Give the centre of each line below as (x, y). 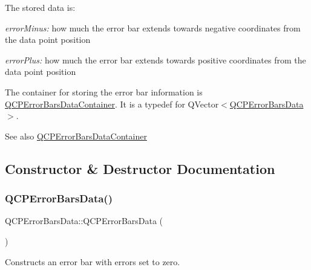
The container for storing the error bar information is (104, 92)
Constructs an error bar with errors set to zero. (93, 261)
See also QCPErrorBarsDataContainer (76, 136)
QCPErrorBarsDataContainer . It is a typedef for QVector (112, 104)
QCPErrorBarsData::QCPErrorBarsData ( (84, 221)
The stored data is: (40, 7)
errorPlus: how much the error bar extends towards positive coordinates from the (155, 59)
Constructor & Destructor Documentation (140, 168)
